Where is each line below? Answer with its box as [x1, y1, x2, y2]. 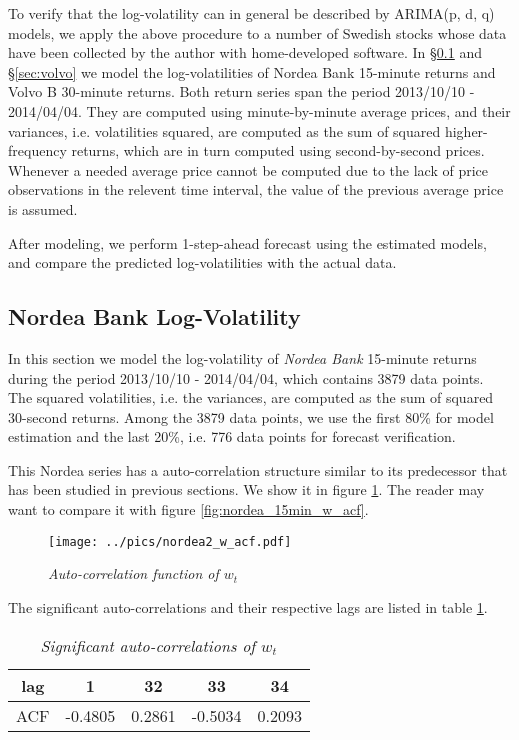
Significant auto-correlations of [40, 633, 256, 657]
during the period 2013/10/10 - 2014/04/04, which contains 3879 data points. [8, 367, 484, 388]
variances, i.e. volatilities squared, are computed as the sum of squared [8, 120, 441, 141]
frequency [8, 140, 67, 161]
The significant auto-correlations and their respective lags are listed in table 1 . [8, 596, 488, 617]
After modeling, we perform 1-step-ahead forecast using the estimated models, [8, 232, 487, 253]
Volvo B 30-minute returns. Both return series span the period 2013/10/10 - [8, 81, 475, 102]
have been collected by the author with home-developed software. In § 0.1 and [8, 42, 482, 63]
